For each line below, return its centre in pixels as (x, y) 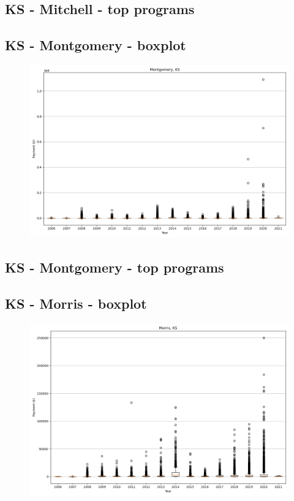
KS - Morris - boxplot (76, 303)
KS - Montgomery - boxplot (96, 45)
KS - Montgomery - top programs (115, 267)
